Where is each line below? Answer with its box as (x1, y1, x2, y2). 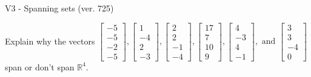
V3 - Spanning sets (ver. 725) (5, 2, 114, 14)
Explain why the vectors (5, 34, 95, 47)
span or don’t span (5, 60, 75, 73)
